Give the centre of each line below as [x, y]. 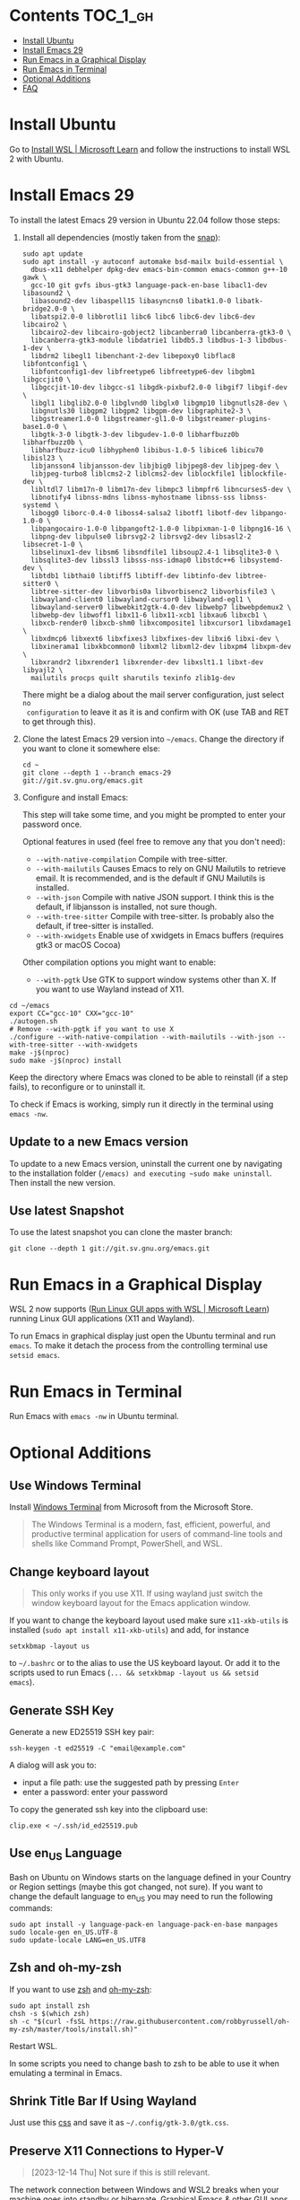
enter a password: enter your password [95, 1792]
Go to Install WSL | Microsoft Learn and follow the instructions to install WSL [150, 149]
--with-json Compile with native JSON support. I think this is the [155, 897]
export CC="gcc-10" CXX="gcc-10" [72, 1013]
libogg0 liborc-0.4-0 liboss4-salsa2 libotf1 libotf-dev [139, 513]
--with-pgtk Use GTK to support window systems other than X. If [156, 979]
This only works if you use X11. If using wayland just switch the [147, 1593]
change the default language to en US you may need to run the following [141, 1897]
